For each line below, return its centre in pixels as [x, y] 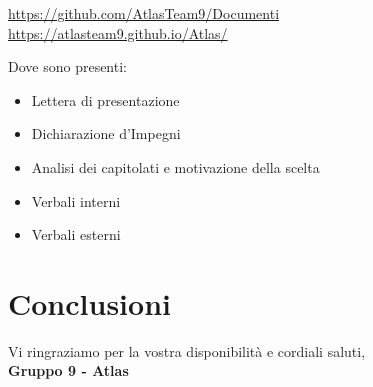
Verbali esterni [76, 234]
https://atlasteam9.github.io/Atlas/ [118, 32]
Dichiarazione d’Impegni [106, 133]
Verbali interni [76, 200]
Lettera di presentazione [105, 99]
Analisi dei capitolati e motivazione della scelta [175, 166]
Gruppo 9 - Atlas [68, 370]
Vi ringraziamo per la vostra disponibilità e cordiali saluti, [187, 350]
